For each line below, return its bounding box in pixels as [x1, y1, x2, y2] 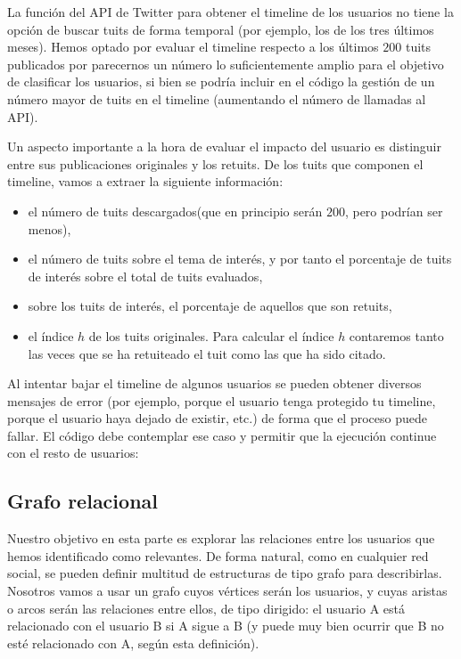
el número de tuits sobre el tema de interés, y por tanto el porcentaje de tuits [28, 249, 452, 268]
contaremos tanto [349, 326, 444, 345]
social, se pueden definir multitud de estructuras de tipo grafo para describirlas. [7, 564, 442, 582]
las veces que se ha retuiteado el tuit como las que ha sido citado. [28, 344, 386, 362]
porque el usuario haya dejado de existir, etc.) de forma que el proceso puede [7, 409, 427, 427]
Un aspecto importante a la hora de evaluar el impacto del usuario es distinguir [7, 137, 442, 156]
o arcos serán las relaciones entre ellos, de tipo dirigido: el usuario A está [7, 598, 406, 617]
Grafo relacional [7, 487, 158, 515]
